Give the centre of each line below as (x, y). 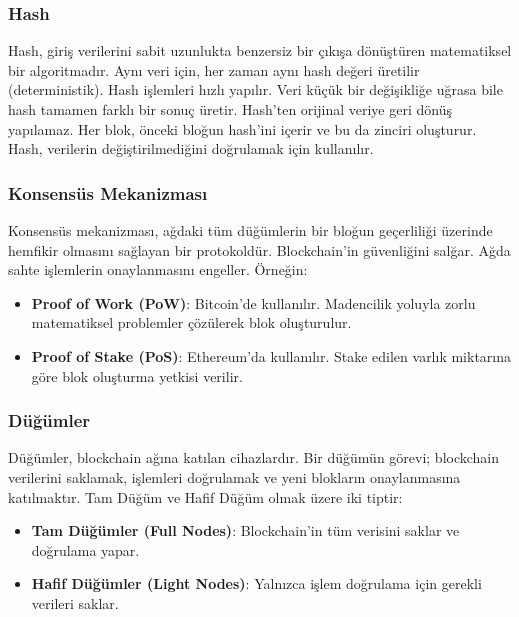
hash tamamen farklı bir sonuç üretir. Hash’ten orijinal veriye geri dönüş (230, 109)
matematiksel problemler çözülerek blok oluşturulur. (191, 322)
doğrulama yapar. (85, 549)
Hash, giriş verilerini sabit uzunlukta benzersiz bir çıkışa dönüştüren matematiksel (260, 50)
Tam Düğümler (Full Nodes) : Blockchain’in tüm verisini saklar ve (245, 530)
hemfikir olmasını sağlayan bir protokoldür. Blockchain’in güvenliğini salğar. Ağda (259, 249)
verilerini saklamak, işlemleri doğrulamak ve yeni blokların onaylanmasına (234, 476)
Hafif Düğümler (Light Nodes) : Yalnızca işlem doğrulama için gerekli (256, 583)
